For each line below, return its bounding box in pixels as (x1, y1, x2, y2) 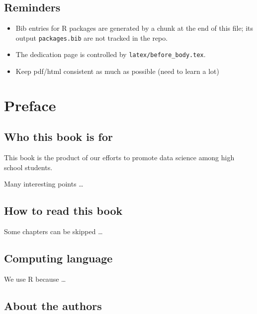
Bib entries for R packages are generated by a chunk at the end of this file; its (15, 23, 253, 33)
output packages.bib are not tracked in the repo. (15, 32, 168, 43)
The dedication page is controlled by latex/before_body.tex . (15, 49, 206, 60)
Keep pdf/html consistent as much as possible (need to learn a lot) (15, 66, 219, 76)
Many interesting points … (4, 179, 84, 189)
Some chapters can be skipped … (4, 226, 103, 237)
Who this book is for (4, 129, 113, 144)
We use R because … (4, 274, 66, 284)
